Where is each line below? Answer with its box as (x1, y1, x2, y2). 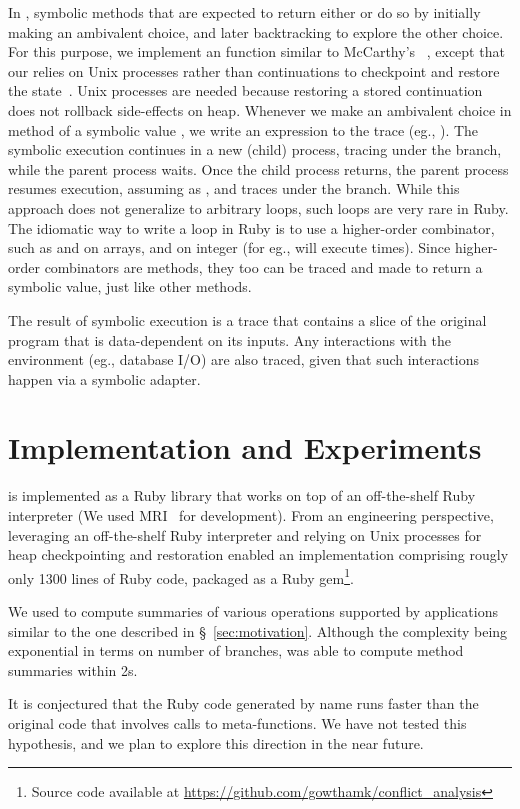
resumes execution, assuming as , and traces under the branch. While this (8, 178, 460, 199)
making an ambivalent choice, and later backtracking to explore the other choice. (8, 21, 504, 42)
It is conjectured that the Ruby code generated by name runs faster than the (8, 693, 479, 714)
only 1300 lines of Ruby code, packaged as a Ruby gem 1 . (8, 564, 354, 588)
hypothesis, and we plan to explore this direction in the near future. (8, 732, 424, 753)
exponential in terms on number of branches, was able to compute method (8, 640, 464, 661)
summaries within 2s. (8, 659, 138, 680)
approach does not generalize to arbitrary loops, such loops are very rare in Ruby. (8, 197, 509, 218)
